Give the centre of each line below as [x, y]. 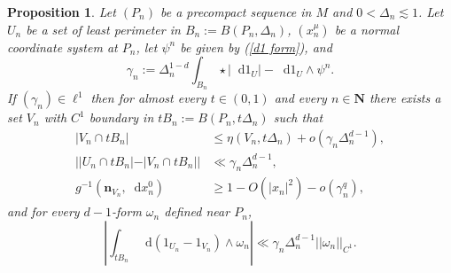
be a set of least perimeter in [103, 29]
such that [298, 117]
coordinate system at [62, 47]
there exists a [405, 98]
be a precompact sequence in [236, 12]
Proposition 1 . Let [62, 12]
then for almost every [148, 98]
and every [300, 98]
